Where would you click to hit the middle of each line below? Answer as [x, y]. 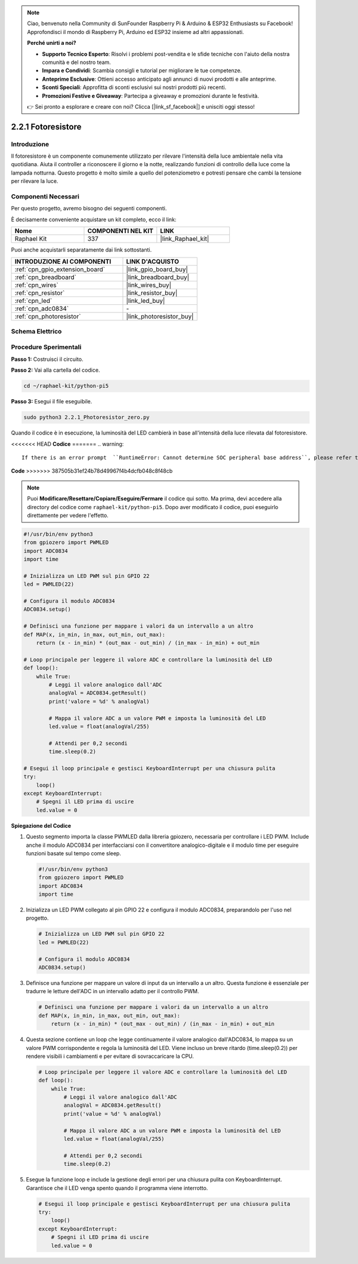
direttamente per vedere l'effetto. [68, 515]
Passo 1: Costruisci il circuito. [47, 359]
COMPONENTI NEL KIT [120, 231]
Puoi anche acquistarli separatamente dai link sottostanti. [81, 250]
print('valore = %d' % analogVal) [99, 701]
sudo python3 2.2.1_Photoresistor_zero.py [87, 417]
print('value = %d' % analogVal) [112, 1114]
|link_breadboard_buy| [158, 277]
